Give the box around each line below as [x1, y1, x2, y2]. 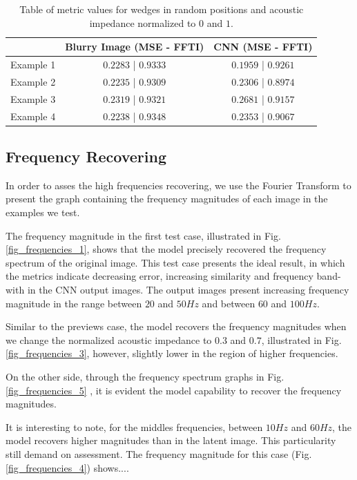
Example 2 [10, 74, 56, 88]
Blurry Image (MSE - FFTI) [65, 39, 204, 54]
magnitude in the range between [6, 296, 142, 310]
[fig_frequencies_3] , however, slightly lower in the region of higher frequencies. [6, 346, 338, 361]
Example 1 [10, 57, 56, 72]
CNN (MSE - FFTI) [213, 39, 313, 54]
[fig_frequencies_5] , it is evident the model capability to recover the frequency [6, 383, 342, 397]
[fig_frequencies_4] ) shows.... [6, 460, 129, 474]
